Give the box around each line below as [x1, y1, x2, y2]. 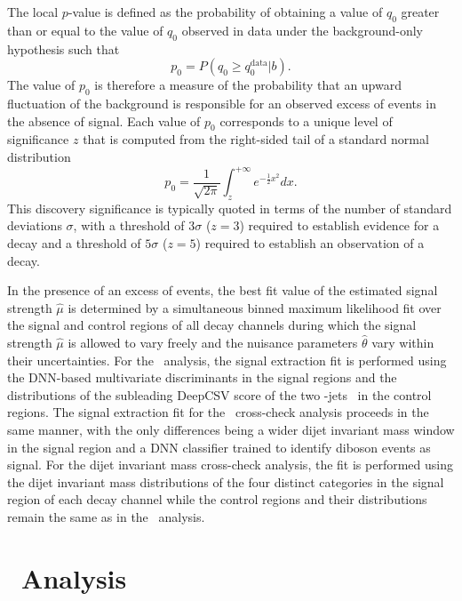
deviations [7, 216, 62, 235]
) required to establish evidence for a [239, 216, 440, 235]
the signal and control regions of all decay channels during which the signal [7, 316, 417, 334]
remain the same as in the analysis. [7, 507, 205, 525]
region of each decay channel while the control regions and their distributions [7, 490, 427, 509]
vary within [371, 333, 434, 352]
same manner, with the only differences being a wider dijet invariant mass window [7, 420, 455, 438]
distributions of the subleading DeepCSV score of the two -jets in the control [7, 385, 432, 404]
